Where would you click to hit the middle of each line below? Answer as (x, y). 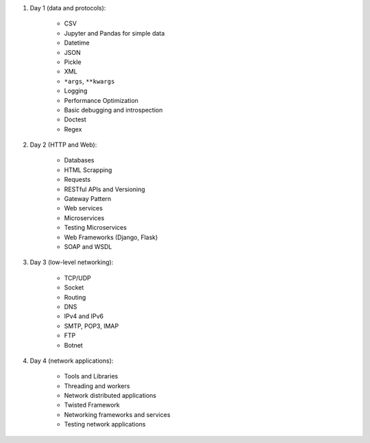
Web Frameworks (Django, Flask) (111, 237)
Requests (77, 180)
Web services (83, 208)
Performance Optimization (101, 100)
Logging (76, 91)
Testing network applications (105, 424)
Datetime (77, 43)
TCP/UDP (78, 278)
